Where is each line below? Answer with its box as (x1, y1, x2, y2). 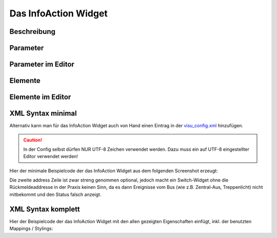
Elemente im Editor (9, 93, 71, 102)
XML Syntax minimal (9, 109, 77, 118)
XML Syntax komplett (9, 205, 80, 213)
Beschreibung (9, 27, 56, 36)
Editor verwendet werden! (23, 153, 78, 160)
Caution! (23, 136, 43, 143)
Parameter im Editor (9, 60, 74, 69)
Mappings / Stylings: (9, 226, 53, 232)
